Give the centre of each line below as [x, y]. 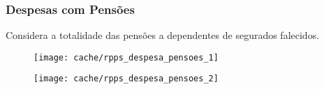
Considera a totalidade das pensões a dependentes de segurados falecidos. [163, 35]
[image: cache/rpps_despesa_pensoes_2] [126, 79]
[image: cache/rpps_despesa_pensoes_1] [126, 57]
